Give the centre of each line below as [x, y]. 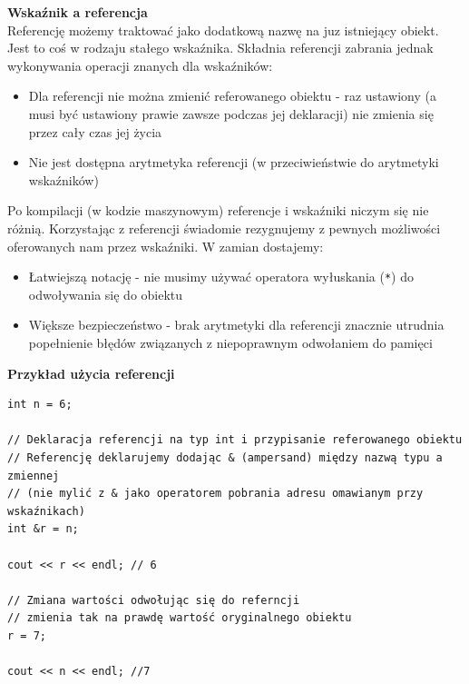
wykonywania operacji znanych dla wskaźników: [140, 65]
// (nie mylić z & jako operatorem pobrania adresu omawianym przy [215, 494]
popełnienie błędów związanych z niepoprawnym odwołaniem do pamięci [230, 342]
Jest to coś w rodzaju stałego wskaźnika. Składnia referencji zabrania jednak [220, 48]
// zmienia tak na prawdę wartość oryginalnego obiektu [180, 618]
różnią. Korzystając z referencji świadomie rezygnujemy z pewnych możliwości [224, 228]
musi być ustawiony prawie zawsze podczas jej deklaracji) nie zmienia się [231, 113]
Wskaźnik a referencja [78, 12]
